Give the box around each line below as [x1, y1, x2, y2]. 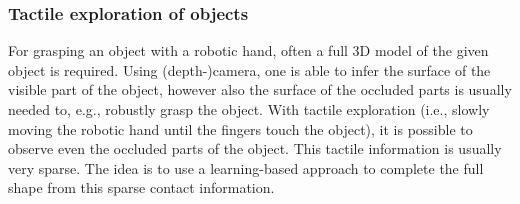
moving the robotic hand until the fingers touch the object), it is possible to [8, 118, 473, 139]
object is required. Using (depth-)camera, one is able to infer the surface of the [8, 59, 491, 80]
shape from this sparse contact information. [8, 177, 275, 198]
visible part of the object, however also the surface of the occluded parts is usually [8, 79, 512, 100]
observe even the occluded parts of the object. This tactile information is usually [8, 138, 502, 159]
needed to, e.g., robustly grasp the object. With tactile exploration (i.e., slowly [8, 99, 490, 119]
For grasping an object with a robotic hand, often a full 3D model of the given [8, 40, 489, 61]
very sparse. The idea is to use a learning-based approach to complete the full [8, 157, 484, 178]
